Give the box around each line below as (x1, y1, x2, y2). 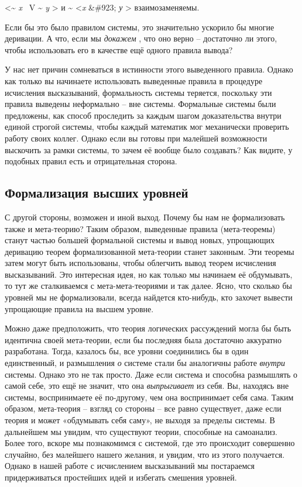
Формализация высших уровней (5, 184, 188, 202)
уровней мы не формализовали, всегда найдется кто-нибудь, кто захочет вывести (5, 291, 293, 303)
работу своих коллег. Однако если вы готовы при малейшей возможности (5, 132, 267, 144)
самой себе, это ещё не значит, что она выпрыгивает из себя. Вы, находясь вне (5, 379, 289, 392)
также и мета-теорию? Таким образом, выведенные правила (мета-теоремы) (5, 222, 276, 234)
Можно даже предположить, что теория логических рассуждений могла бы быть (5, 322, 291, 334)
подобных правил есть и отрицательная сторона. (5, 155, 177, 167)
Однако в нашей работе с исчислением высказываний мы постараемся (5, 460, 255, 472)
